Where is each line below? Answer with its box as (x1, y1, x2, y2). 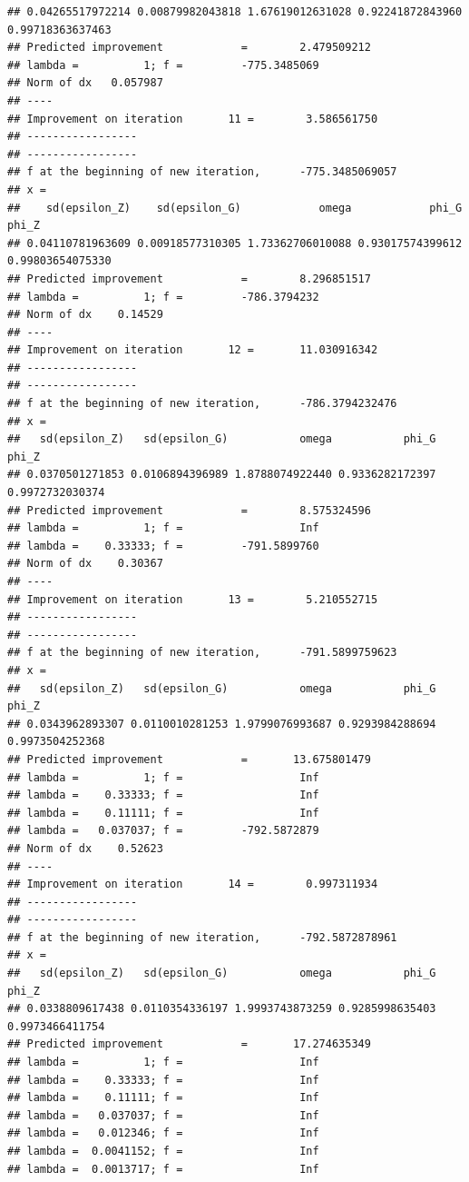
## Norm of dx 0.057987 (7, 76, 163, 90)
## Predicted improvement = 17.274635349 (7, 1038, 371, 1051)
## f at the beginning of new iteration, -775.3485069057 (7, 165, 397, 179)
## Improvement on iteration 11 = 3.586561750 (7, 112, 378, 125)
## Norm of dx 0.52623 (7, 841, 163, 855)
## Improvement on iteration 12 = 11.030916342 (7, 343, 378, 357)
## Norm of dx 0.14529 (7, 308, 163, 322)
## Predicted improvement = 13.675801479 (7, 752, 371, 766)
